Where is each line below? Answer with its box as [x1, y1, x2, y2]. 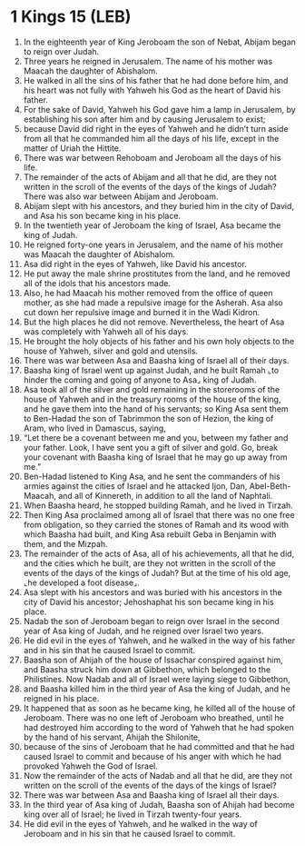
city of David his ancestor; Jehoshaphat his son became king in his [23, 596, 275, 607]
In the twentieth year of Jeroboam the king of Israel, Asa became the [23, 220, 281, 231]
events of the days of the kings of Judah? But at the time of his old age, [23, 567, 291, 578]
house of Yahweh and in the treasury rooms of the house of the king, [23, 393, 281, 404]
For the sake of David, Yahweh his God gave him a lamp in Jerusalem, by [23, 104, 296, 114]
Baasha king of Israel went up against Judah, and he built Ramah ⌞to [23, 364, 280, 375]
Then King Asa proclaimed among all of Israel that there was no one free [23, 509, 295, 520]
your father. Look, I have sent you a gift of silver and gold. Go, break [23, 442, 279, 453]
